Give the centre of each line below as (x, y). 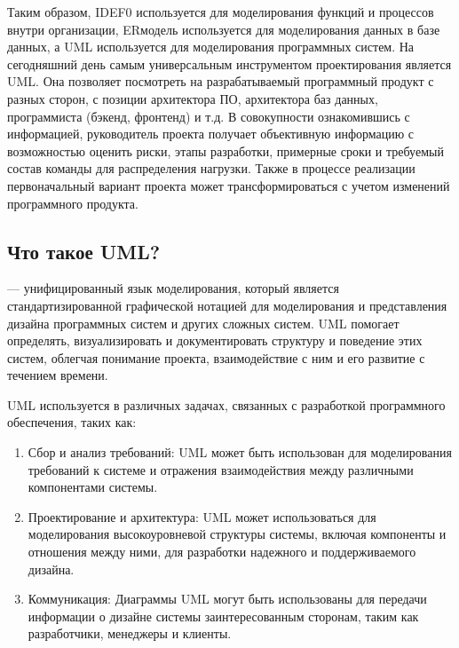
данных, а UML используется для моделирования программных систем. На (211, 47)
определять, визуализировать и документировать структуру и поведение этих (215, 340)
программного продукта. (73, 203)
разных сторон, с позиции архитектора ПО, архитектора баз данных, (193, 98)
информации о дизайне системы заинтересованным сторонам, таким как (223, 616)
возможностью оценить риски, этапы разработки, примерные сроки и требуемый (226, 150)
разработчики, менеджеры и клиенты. (130, 633)
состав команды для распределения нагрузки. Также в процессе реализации (211, 168)
